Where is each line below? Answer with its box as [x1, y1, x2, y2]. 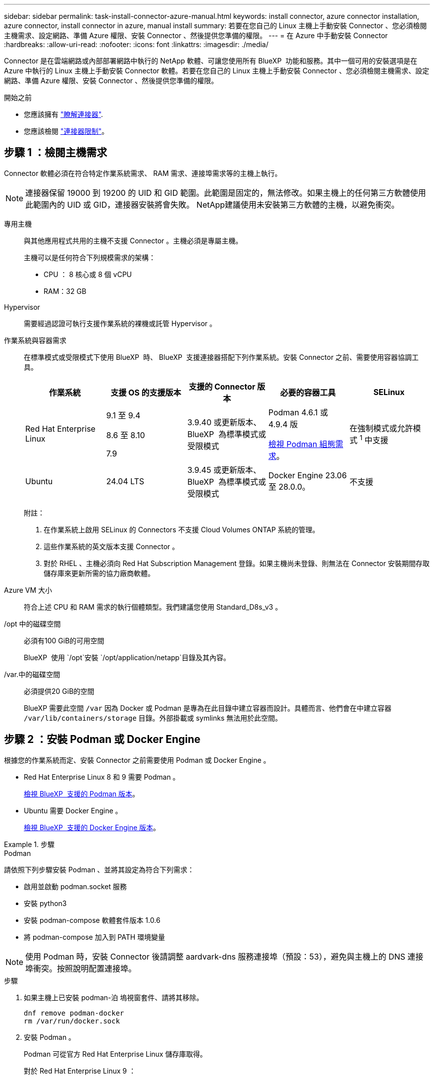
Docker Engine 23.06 [268, 470, 347, 480]
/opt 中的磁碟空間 [4, 619, 61, 628]
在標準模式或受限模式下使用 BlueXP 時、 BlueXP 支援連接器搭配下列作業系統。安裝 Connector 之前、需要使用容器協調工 [24, 352, 419, 361]
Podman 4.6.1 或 [268, 407, 328, 417]
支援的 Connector [188, 381, 256, 392]
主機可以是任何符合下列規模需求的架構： [24, 253, 156, 262]
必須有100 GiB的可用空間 [24, 636, 105, 645]
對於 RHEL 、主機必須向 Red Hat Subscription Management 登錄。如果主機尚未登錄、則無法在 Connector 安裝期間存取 [44, 559, 430, 568]
